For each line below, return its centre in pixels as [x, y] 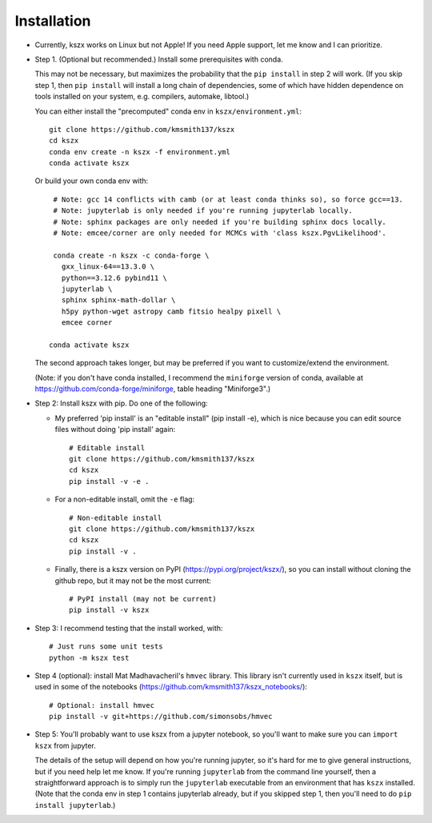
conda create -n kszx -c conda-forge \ [131, 255]
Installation [53, 21]
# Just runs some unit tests [106, 647]
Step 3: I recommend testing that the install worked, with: [129, 628]
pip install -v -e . [109, 481]
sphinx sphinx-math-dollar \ [118, 300]
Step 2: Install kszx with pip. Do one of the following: [121, 403]
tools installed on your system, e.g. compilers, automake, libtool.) [142, 97]
